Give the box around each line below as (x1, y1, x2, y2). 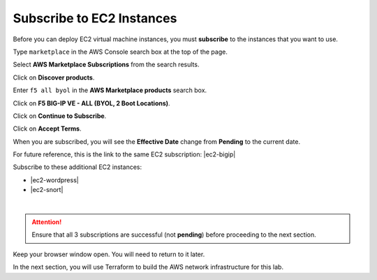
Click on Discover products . (13, 73, 95, 82)
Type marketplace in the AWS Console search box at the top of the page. (13, 47, 228, 56)
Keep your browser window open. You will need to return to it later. (13, 250, 205, 258)
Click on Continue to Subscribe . (13, 112, 107, 120)
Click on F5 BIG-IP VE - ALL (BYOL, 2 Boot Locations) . (13, 98, 170, 108)
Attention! (31, 218, 62, 226)
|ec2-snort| (30, 186, 64, 194)
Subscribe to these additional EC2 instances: (13, 163, 142, 171)
